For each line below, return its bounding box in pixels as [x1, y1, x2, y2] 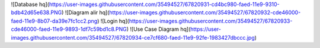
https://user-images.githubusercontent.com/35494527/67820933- [129, 17, 293, 24]
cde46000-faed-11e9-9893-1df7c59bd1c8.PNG [11, 25, 127, 33]
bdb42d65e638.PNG [11, 9, 62, 16]
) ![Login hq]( [97, 17, 130, 24]
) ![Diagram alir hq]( [61, 9, 110, 16]
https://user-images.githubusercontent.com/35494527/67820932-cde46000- [109, 9, 301, 16]
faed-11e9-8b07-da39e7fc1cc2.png [11, 17, 98, 24]
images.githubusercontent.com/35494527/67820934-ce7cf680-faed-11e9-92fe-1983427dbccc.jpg [11, 34, 255, 41]
